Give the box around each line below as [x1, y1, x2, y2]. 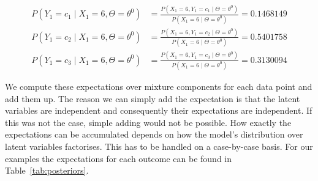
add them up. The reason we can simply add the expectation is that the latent [5, 92, 300, 105]
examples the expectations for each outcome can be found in [5, 152, 232, 164]
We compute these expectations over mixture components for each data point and [5, 79, 312, 92]
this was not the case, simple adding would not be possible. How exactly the [5, 116, 292, 128]
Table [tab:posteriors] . [5, 164, 89, 177]
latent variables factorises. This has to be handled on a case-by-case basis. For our [5, 139, 313, 152]
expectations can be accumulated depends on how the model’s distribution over [5, 128, 303, 141]
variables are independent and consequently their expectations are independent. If [5, 104, 312, 117]
